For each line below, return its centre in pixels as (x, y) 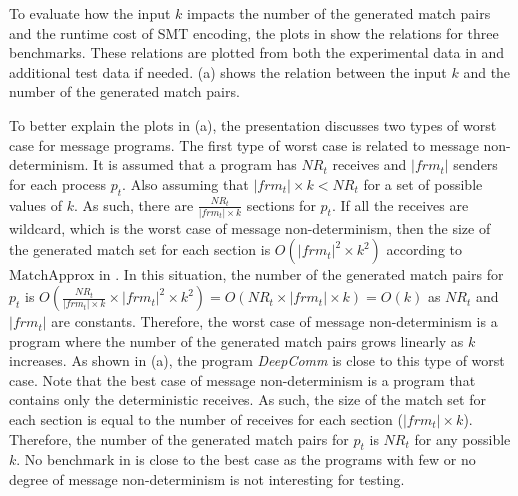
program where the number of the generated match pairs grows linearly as (236, 340)
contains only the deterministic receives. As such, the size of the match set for (247, 399)
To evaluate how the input (90, 13)
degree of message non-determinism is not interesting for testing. (207, 479)
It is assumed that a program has (195, 164)
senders (475, 164)
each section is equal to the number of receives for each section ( (206, 419)
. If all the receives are (400, 204)
